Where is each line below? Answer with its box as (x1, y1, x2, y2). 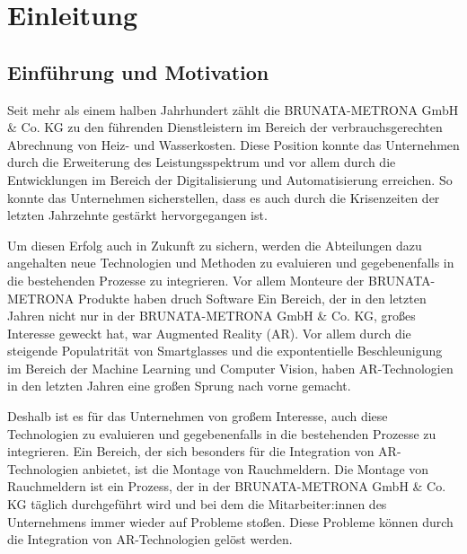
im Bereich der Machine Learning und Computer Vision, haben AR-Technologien (7, 358, 454, 377)
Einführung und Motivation (7, 57, 269, 85)
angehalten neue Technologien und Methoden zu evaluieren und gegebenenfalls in (7, 253, 454, 272)
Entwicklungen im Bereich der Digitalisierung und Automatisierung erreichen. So (7, 170, 453, 189)
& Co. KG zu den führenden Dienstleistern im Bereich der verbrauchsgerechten (7, 118, 443, 136)
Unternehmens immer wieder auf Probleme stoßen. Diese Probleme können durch (7, 512, 454, 531)
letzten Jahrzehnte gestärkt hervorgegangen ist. (7, 206, 268, 224)
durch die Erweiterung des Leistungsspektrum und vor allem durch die (7, 153, 396, 171)
